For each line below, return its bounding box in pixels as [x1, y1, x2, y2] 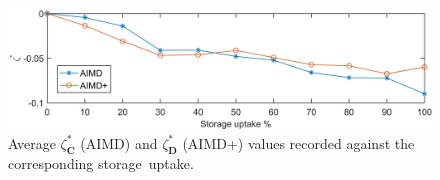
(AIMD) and [80, 132, 158, 153]
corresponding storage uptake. [8, 153, 194, 174]
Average [8, 132, 56, 153]
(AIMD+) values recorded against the [182, 132, 415, 153]
